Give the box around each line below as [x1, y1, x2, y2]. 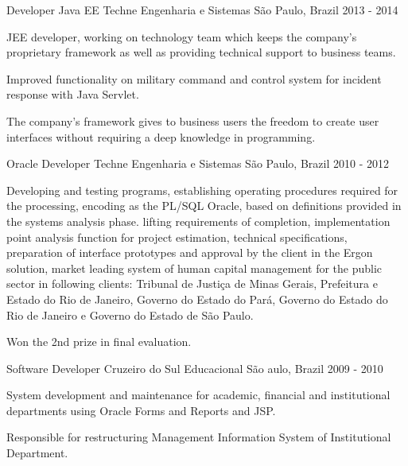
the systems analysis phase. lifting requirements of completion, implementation [6, 212, 391, 229]
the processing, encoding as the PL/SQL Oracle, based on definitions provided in [6, 197, 402, 214]
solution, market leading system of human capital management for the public [6, 259, 383, 276]
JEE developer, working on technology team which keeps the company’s [6, 28, 357, 45]
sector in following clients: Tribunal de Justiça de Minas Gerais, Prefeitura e [6, 275, 378, 292]
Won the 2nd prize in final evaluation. [6, 333, 192, 350]
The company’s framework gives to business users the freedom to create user [6, 112, 379, 129]
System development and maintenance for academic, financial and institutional [6, 386, 391, 403]
